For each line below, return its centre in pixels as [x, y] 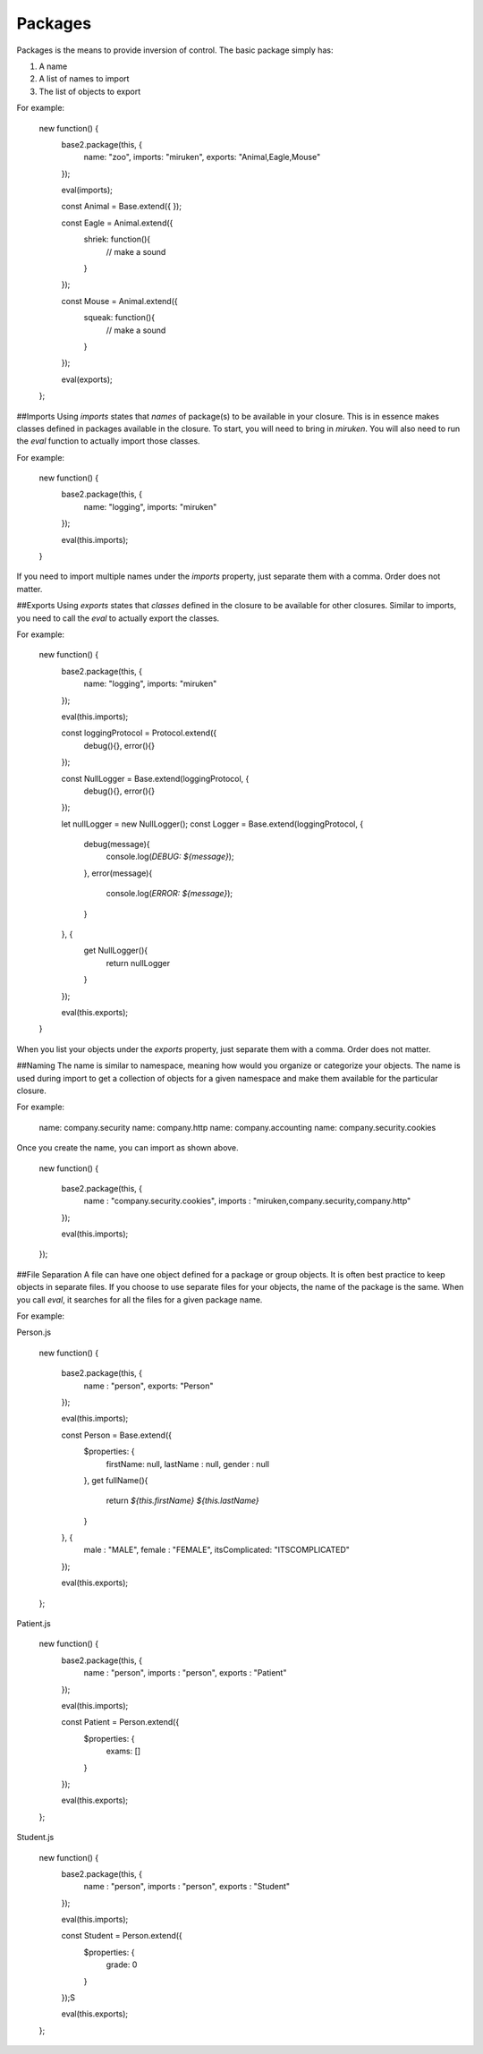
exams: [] [123, 1751]
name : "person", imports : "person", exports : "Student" [187, 1887]
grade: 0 [122, 1965]
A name [53, 66]
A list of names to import [84, 79]
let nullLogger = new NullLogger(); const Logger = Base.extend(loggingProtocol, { [212, 824]
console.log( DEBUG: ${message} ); [170, 857]
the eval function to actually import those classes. [108, 441]
